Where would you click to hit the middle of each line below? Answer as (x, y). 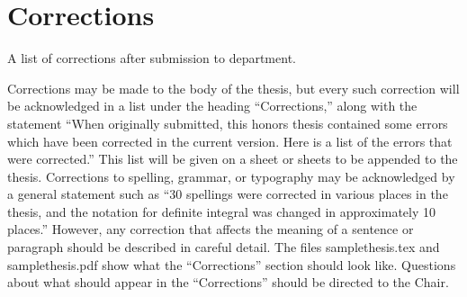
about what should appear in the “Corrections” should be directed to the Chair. (228, 282)
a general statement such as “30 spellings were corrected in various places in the (228, 194)
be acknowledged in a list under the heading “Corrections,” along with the (212, 106)
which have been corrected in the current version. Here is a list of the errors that (230, 141)
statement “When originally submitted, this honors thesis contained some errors (228, 123)
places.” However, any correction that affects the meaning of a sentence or (211, 229)
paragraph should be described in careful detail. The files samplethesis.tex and (224, 247)
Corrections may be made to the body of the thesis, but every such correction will (233, 88)
